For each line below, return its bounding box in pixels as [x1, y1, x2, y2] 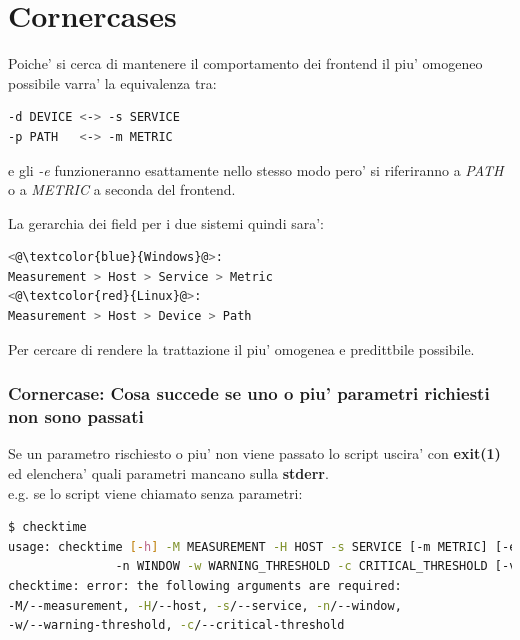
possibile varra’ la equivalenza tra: [8, 72, 217, 93]
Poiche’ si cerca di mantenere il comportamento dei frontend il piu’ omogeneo [8, 53, 483, 74]
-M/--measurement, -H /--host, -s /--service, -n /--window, [8, 598, 402, 613]
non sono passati [8, 404, 144, 429]
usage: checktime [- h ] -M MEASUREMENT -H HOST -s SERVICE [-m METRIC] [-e [8, 539, 517, 554]
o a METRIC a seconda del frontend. [8, 179, 236, 200]
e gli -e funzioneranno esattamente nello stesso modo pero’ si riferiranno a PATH [8, 159, 504, 180]
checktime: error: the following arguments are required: [8, 578, 402, 593]
